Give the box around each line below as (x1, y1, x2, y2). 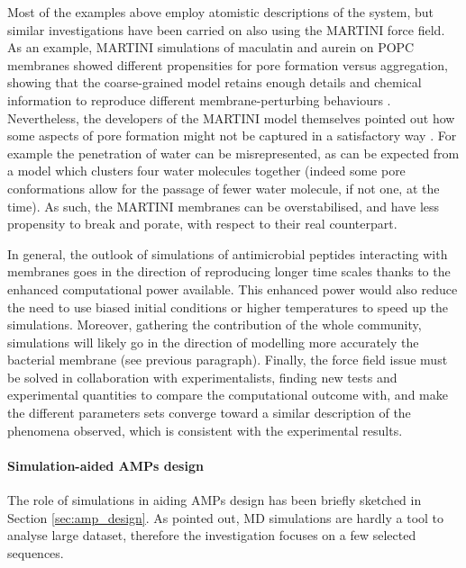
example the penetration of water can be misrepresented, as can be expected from (7, 143, 460, 162)
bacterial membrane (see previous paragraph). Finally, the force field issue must (7, 350, 448, 369)
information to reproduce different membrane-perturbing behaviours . (7, 90, 391, 109)
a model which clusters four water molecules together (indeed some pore (7, 161, 406, 180)
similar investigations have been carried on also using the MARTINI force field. (7, 20, 445, 39)
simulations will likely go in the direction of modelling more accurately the (7, 332, 419, 351)
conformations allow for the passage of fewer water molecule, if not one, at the (7, 178, 440, 197)
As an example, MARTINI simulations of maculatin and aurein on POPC (7, 38, 415, 57)
